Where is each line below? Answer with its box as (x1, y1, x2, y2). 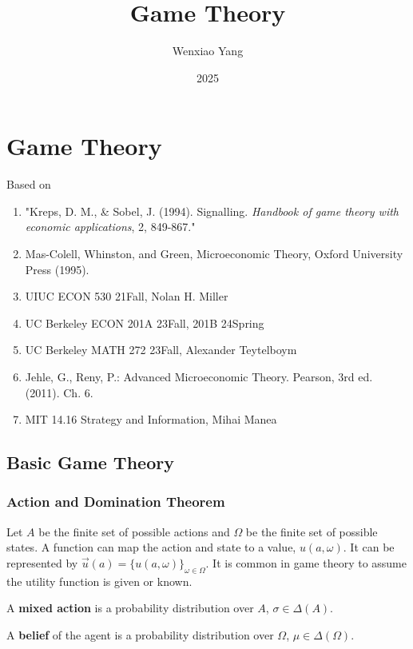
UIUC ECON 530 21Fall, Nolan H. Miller (25, 288, 228, 305)
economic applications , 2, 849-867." (25, 218, 196, 235)
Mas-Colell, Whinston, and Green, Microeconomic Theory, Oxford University (25, 245, 403, 262)
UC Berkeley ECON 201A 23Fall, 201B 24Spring (25, 314, 264, 331)
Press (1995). (25, 261, 89, 277)
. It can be (343, 539, 395, 555)
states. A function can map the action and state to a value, (6, 539, 296, 555)
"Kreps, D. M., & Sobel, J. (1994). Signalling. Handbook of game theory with (25, 202, 399, 219)
